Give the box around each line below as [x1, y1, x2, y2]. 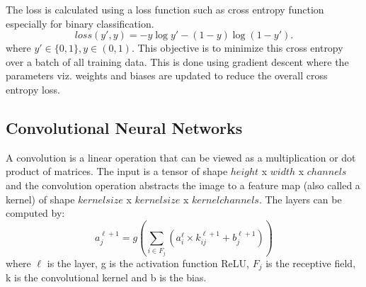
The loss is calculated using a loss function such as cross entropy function [6, 2, 324, 16]
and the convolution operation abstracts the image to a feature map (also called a [6, 177, 360, 192]
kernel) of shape [6, 191, 75, 206]
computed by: [6, 206, 65, 220]
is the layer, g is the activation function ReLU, [47, 255, 249, 270]
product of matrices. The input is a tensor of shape [6, 164, 228, 179]
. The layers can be [258, 191, 342, 206]
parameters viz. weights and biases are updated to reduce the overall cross [6, 68, 328, 83]
